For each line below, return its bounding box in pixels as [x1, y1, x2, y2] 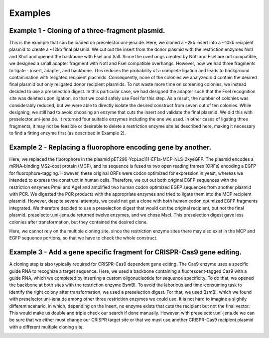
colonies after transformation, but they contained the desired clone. [9, 219, 148, 225]
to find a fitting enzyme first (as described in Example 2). [9, 130, 126, 136]
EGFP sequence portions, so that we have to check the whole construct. [9, 235, 158, 241]
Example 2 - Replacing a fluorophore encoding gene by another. [9, 143, 212, 151]
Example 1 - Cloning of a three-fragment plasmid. [9, 26, 165, 35]
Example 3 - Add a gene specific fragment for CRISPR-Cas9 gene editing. [9, 248, 242, 256]
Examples [9, 7, 51, 18]
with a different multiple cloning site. [9, 324, 84, 330]
